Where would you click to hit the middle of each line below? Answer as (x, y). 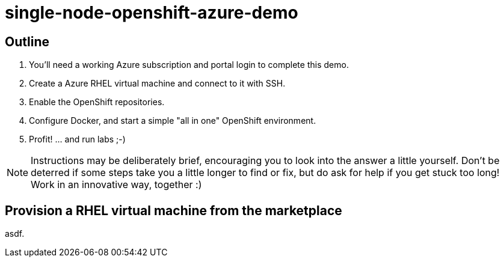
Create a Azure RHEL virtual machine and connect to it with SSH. (157, 84)
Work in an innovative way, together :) (116, 185)
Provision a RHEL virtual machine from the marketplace (174, 210)
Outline (27, 41)
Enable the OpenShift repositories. (97, 102)
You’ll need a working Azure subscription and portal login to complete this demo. (189, 65)
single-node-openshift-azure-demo (152, 13)
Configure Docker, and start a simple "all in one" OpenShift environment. (173, 121)
